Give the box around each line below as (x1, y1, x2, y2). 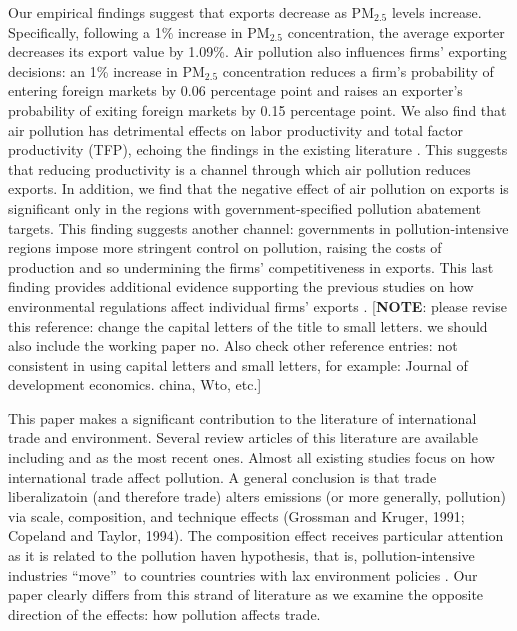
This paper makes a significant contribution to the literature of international (8, 407, 477, 428)
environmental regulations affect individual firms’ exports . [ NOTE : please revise (8, 295, 507, 316)
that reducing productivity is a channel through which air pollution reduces (8, 158, 471, 179)
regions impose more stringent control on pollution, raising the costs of (8, 237, 442, 258)
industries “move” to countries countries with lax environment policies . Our (8, 564, 478, 585)
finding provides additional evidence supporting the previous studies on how (8, 276, 474, 297)
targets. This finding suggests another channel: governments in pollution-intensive (8, 217, 509, 238)
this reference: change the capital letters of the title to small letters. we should (8, 315, 488, 336)
